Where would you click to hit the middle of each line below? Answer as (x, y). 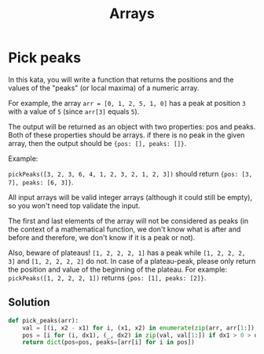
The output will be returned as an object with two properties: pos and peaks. (132, 126)
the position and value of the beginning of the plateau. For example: (118, 269)
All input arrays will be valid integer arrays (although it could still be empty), (130, 197)
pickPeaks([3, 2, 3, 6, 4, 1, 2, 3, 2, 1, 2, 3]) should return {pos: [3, (130, 173)
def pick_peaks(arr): (44, 320)
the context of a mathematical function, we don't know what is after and (125, 229)
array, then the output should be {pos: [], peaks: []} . (97, 143)
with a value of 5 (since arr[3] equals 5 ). (74, 111)
